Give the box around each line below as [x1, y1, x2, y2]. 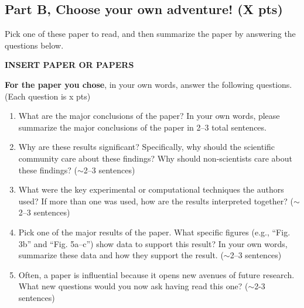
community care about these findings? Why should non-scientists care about [18, 152, 293, 164]
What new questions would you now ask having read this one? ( [18, 280, 248, 292]
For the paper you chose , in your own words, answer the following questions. [5, 78, 292, 90]
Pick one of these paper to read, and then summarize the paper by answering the [5, 28, 296, 40]
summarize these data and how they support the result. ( [18, 249, 224, 261]
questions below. [5, 39, 64, 51]
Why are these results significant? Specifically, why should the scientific [18, 141, 275, 153]
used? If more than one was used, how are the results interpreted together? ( [18, 194, 293, 207]
